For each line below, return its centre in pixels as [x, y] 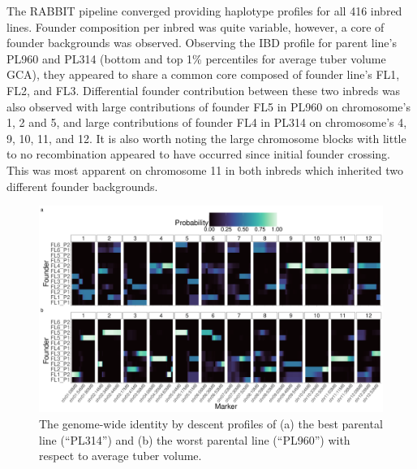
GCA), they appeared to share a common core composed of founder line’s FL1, [203, 74]
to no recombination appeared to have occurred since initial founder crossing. [198, 154]
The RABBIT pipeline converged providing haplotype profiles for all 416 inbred [204, 11]
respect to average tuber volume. [120, 456]
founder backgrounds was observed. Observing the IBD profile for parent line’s [202, 43]
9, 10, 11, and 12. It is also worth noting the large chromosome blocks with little [206, 138]
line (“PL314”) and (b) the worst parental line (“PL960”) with [195, 439]
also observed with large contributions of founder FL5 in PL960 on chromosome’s [208, 106]
